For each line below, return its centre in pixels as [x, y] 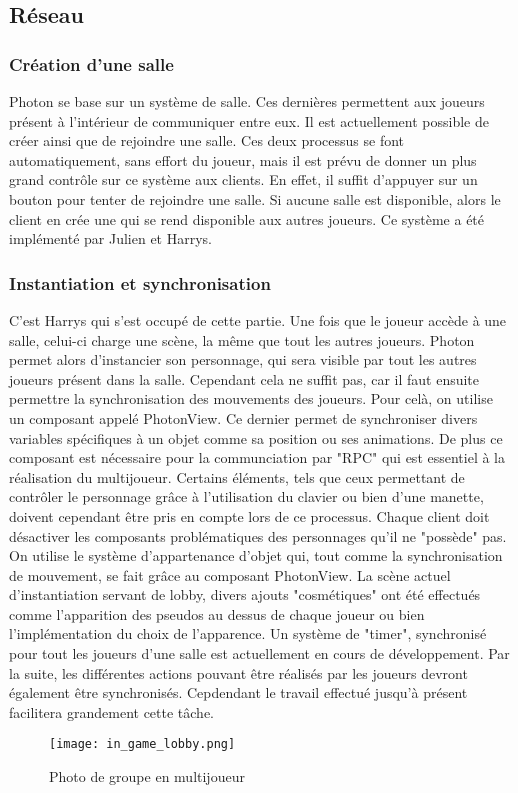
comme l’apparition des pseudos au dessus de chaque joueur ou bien [217, 613]
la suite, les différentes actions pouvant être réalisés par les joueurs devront [238, 672]
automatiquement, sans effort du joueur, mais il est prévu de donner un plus [243, 159]
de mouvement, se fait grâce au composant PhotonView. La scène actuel [230, 574]
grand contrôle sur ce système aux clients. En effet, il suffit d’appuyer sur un [243, 179]
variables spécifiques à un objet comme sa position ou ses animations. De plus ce [256, 437]
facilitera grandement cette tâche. [112, 711]
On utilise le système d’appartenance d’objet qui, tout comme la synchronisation [256, 555]
